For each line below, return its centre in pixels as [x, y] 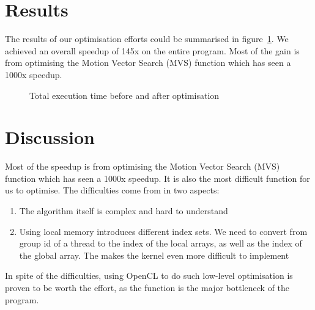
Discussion [50, 137]
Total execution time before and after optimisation [124, 95]
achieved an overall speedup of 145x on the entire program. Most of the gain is [152, 50]
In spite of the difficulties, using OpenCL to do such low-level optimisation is [149, 276]
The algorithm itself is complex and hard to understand [124, 211]
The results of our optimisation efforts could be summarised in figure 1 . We [147, 39]
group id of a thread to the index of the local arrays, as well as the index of [161, 243]
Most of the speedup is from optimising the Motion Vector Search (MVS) [143, 166]
